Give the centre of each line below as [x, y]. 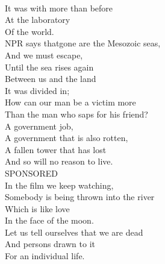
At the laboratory [38, 20]
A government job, [39, 126]
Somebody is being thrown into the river [80, 197]
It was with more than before [59, 8]
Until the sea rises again [49, 67]
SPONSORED [31, 173]
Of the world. [30, 31]
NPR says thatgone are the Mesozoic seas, [83, 43]
